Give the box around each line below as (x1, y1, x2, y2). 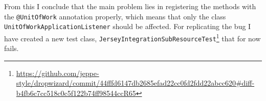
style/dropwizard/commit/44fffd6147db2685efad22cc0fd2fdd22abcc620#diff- (16, 78, 255, 88)
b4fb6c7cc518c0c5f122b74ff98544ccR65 (16, 88, 136, 98)
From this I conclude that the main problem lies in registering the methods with (4, 1, 256, 11)
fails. (4, 43, 19, 54)
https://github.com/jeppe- (16, 67, 99, 78)
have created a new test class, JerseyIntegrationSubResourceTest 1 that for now (4, 31, 261, 43)
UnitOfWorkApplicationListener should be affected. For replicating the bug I (4, 21, 251, 32)
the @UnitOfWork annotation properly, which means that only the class (4, 11, 226, 21)
